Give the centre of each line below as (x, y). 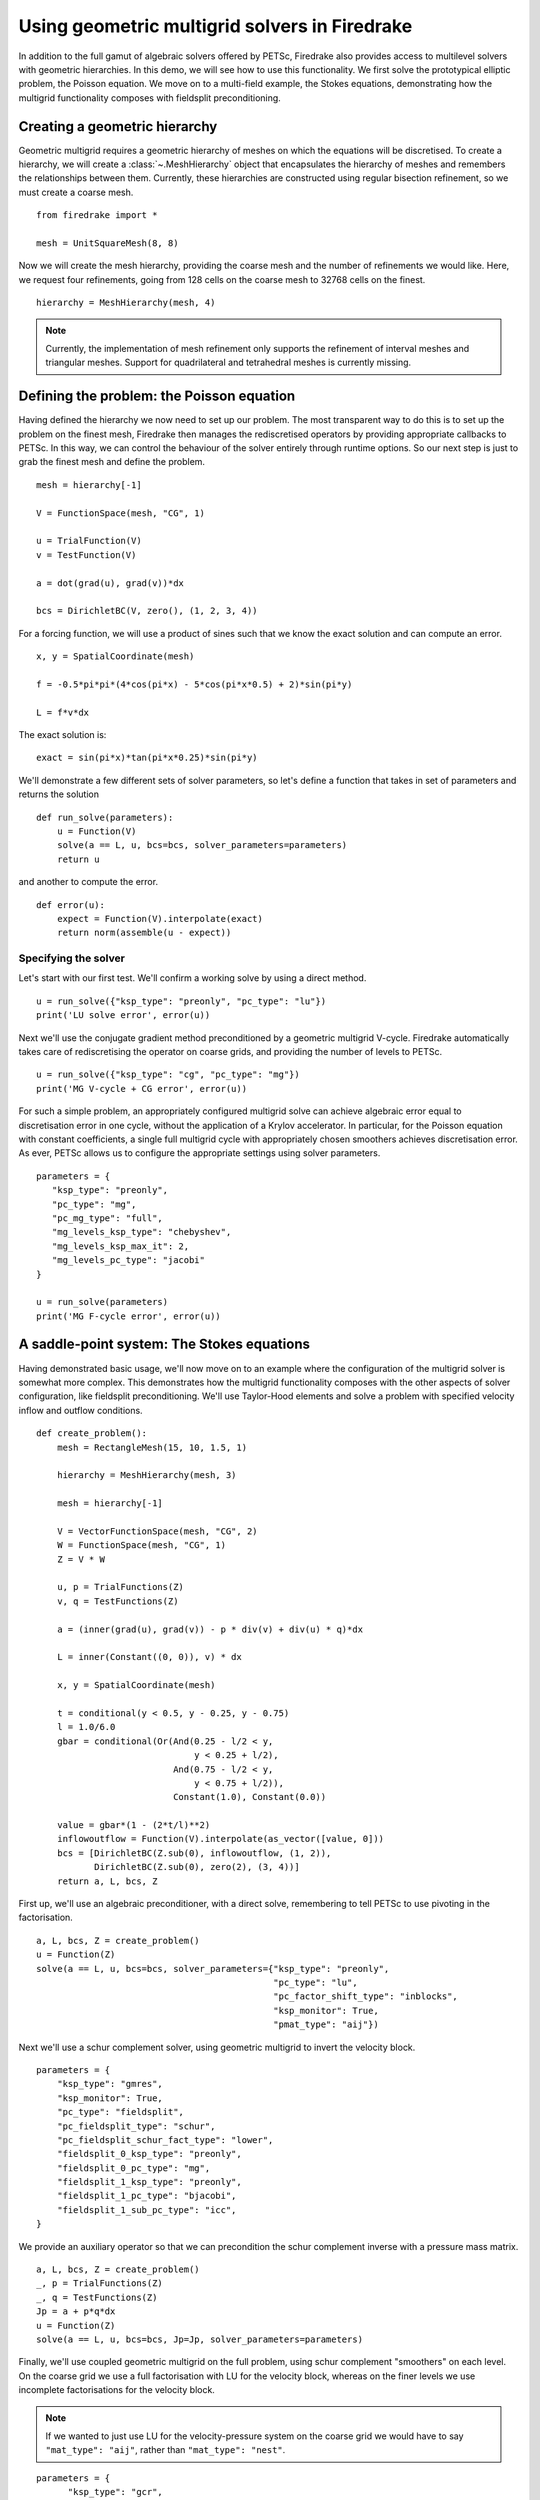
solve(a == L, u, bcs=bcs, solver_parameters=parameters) (202, 845)
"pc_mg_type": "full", (107, 1218)
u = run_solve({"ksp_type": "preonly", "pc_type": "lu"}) (181, 1001)
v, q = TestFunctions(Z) (117, 1601)
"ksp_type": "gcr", (115, 2492)
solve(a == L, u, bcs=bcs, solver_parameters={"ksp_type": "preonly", (213, 1968)
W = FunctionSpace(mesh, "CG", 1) (141, 1545)
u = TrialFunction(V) (89, 541)
